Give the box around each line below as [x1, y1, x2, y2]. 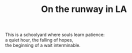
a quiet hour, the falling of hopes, [5, 37, 73, 43]
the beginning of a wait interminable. [5, 42, 81, 48]
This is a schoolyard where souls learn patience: [5, 31, 105, 38]
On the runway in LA [40, 3, 127, 15]
